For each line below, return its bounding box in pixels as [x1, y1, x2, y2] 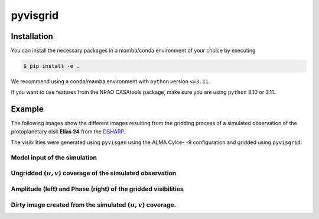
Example [11, 104, 44, 115]
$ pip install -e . [23, 63, 80, 70]
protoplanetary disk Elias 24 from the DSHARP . [11, 128, 126, 135]
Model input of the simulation [11, 153, 97, 162]
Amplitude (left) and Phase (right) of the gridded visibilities [11, 185, 184, 193]
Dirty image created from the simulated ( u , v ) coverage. [11, 201, 177, 209]
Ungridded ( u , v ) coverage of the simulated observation [11, 169, 177, 177]
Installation [11, 31, 53, 41]
